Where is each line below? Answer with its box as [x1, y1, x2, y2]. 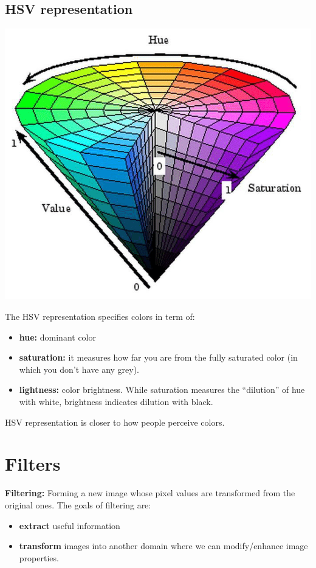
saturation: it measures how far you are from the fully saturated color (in [19, 351, 298, 364]
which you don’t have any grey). [19, 362, 140, 375]
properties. [19, 551, 59, 564]
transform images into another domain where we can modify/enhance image [19, 539, 308, 552]
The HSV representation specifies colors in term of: [5, 310, 195, 323]
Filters [5, 451, 61, 476]
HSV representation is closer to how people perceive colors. [5, 415, 225, 428]
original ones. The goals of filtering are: [5, 498, 151, 511]
